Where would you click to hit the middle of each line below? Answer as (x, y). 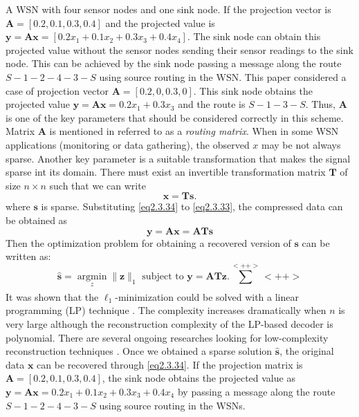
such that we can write (98, 185)
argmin (92, 277)
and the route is (212, 104)
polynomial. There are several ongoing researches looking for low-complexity (167, 337)
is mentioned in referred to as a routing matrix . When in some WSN (194, 131)
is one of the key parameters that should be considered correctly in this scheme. (175, 117)
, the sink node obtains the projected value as (199, 378)
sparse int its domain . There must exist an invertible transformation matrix (166, 172)
